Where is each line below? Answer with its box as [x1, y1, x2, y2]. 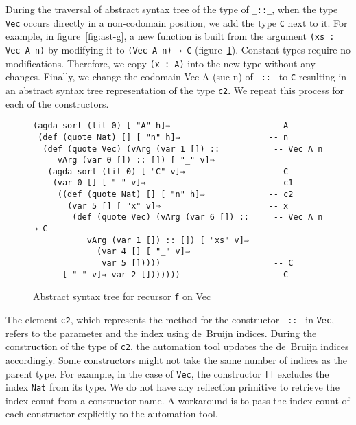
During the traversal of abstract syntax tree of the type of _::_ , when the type [5, 2, 338, 16]
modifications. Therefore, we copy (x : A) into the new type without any [5, 56, 316, 70]
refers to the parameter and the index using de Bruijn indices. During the [5, 325, 317, 340]
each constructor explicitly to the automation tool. [5, 406, 218, 421]
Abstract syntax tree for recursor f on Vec [33, 289, 211, 303]
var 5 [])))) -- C [102, 258, 294, 268]
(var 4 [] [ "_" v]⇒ [97, 246, 191, 257]
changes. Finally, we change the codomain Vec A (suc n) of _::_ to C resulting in [5, 69, 347, 84]
